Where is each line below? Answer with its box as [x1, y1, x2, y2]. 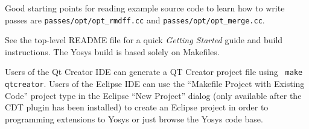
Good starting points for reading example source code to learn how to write [5, 2, 285, 14]
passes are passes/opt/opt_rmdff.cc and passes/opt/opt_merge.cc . [5, 13, 265, 26]
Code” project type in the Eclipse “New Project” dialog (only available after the [5, 89, 302, 101]
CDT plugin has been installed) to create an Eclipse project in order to [5, 101, 269, 113]
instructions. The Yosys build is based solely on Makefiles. [5, 45, 220, 58]
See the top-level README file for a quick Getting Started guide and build [5, 34, 283, 46]
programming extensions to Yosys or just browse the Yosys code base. [5, 112, 263, 125]
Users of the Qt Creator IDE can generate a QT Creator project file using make [5, 65, 303, 78]
